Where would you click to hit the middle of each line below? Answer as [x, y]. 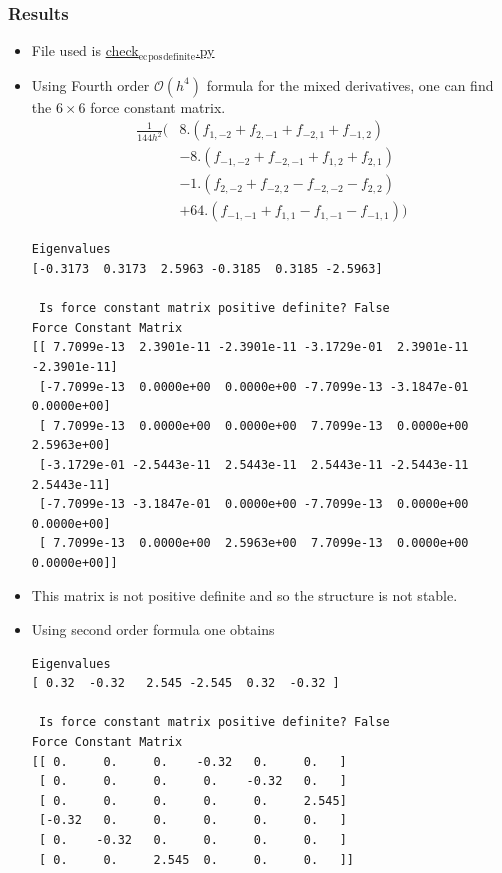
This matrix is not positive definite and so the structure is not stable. [244, 595]
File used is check [85, 50]
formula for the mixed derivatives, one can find [350, 84]
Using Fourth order [90, 84]
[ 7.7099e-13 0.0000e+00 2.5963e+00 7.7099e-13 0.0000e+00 [253, 543]
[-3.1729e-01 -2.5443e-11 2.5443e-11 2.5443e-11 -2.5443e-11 [253, 464]
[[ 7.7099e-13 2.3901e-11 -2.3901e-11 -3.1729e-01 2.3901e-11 [250, 347]
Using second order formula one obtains [153, 629]
